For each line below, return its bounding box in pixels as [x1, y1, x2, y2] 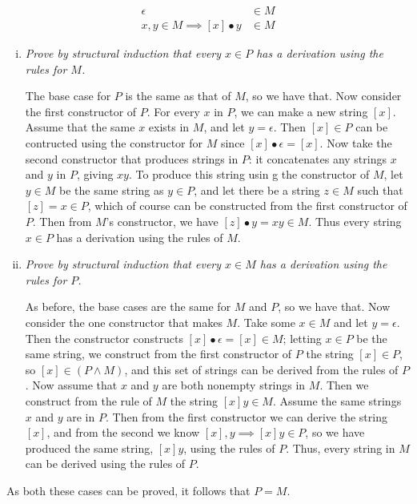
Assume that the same [25, 119, 135, 135]
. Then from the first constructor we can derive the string [105, 408, 387, 425]
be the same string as [59, 181, 164, 198]
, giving [76, 166, 114, 183]
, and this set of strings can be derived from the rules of [124, 361, 399, 377]
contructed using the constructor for [25, 135, 203, 151]
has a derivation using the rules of [56, 228, 223, 245]
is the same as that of [125, 87, 231, 104]
